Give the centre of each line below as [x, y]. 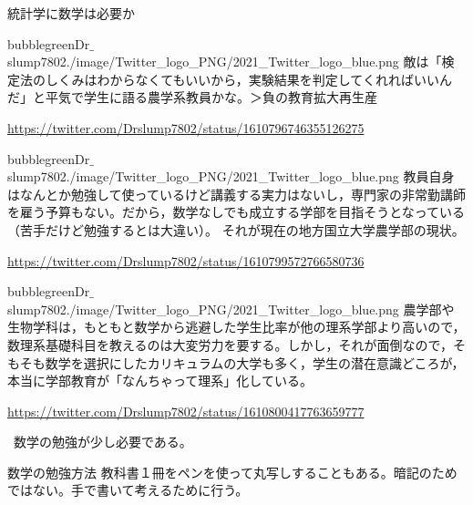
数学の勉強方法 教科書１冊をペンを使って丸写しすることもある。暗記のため [232, 472]
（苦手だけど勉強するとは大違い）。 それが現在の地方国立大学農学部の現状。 [236, 229]
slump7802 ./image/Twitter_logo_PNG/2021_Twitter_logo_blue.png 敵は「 [225, 62]
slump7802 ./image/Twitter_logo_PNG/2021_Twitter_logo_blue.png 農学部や [231, 309]
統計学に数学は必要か [71, 13]
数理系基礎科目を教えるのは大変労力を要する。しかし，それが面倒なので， [231, 344]
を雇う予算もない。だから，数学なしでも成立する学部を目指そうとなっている [236, 212]
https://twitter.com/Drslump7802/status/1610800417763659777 [186, 411]
